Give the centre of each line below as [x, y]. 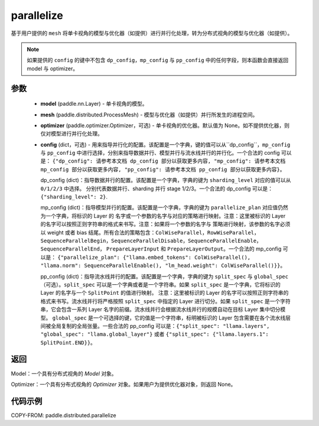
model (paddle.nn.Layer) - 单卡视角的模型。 [94, 104]
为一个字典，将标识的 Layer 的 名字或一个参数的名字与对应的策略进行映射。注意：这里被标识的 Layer [163, 216]
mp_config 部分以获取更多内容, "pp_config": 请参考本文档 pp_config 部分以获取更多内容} [160, 169]
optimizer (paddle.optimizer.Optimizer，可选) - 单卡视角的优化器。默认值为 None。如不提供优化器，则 [165, 125]
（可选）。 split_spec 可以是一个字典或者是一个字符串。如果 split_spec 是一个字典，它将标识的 [160, 284]
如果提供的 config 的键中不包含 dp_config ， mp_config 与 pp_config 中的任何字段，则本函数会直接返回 [158, 60]
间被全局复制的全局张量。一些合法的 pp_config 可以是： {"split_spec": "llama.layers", [155, 326]
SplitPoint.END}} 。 [68, 342]
